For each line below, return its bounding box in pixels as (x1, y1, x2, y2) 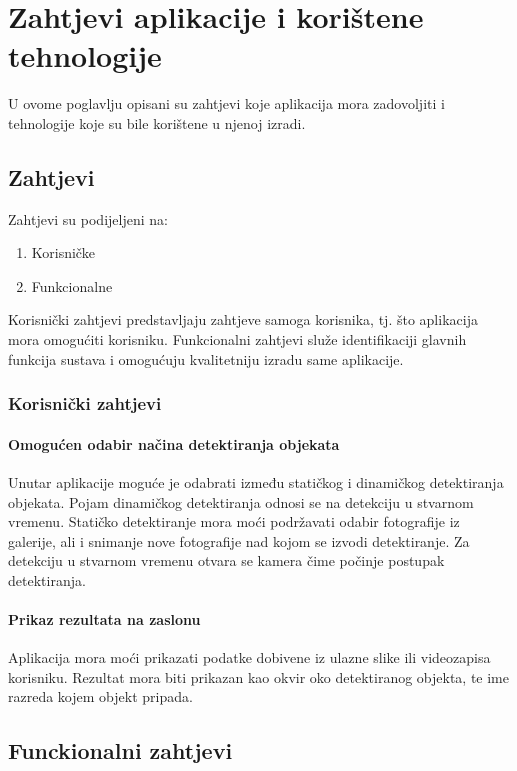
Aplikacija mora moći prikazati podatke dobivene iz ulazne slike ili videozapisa (8, 647, 491, 668)
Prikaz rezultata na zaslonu (8, 609, 201, 630)
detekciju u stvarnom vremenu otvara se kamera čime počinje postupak (8, 550, 445, 571)
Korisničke (31, 242, 95, 263)
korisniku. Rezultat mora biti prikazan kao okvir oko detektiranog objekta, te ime (8, 666, 510, 687)
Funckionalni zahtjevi (8, 735, 233, 766)
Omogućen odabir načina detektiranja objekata (8, 433, 340, 454)
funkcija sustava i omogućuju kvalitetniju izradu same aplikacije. (8, 348, 404, 369)
